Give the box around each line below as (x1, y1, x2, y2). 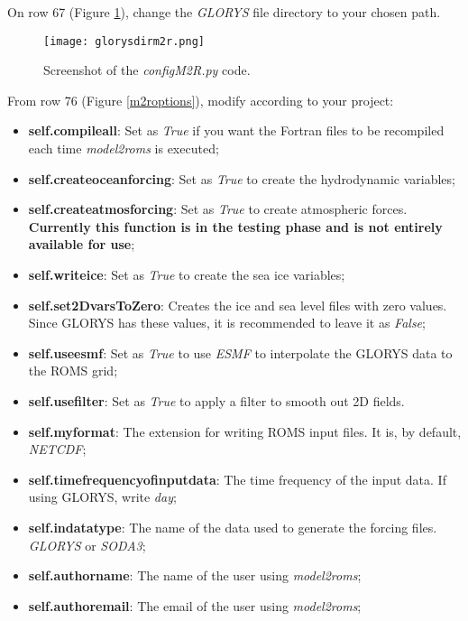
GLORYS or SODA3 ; (28, 535, 146, 554)
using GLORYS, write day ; (28, 487, 177, 506)
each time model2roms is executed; (28, 139, 219, 158)
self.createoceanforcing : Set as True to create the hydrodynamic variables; (28, 169, 455, 188)
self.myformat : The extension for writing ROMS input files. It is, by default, (28, 422, 462, 440)
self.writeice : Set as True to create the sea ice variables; (28, 265, 345, 283)
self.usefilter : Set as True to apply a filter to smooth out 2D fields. (28, 391, 405, 410)
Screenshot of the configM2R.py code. (43, 60, 251, 79)
